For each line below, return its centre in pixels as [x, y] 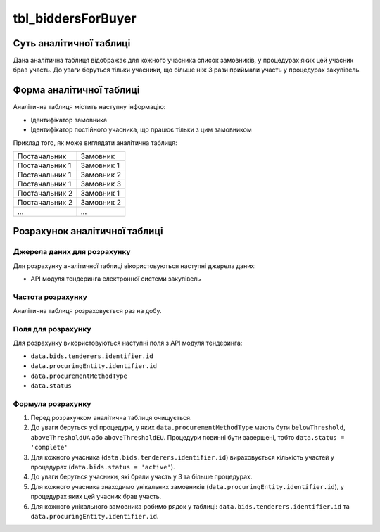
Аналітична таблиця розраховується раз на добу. [87, 311]
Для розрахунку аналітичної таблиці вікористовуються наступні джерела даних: [134, 266]
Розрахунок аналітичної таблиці [88, 231]
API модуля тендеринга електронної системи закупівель [116, 279]
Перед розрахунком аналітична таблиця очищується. [112, 418]
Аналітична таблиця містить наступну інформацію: [89, 107]
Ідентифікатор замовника [69, 120]
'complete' [49, 448]
